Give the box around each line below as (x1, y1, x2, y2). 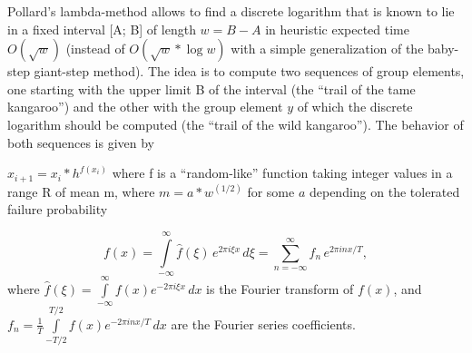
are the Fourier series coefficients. (171, 314, 356, 333)
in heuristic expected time (265, 19, 409, 38)
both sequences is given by (7, 132, 154, 152)
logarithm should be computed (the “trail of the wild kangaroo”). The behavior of (7, 114, 464, 133)
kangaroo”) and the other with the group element (7, 97, 283, 116)
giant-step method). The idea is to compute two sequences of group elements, (34, 62, 465, 81)
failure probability (7, 200, 108, 219)
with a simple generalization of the (231, 39, 424, 58)
